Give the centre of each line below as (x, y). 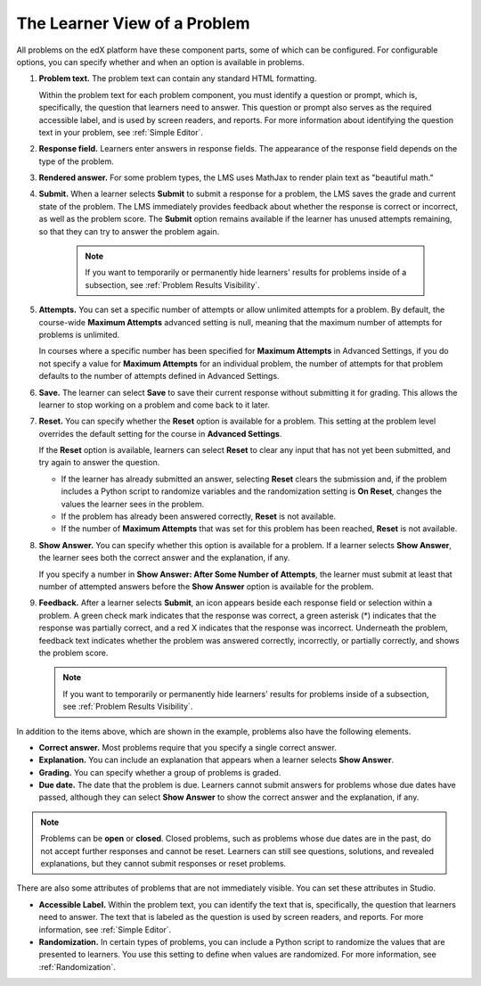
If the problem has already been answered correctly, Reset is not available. (199, 516)
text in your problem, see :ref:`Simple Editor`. (121, 132)
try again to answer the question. (99, 463)
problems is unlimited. (79, 334)
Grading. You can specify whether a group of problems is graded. (160, 772)
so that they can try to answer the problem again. (129, 231)
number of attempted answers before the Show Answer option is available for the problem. (206, 587)
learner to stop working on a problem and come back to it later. (155, 405)
